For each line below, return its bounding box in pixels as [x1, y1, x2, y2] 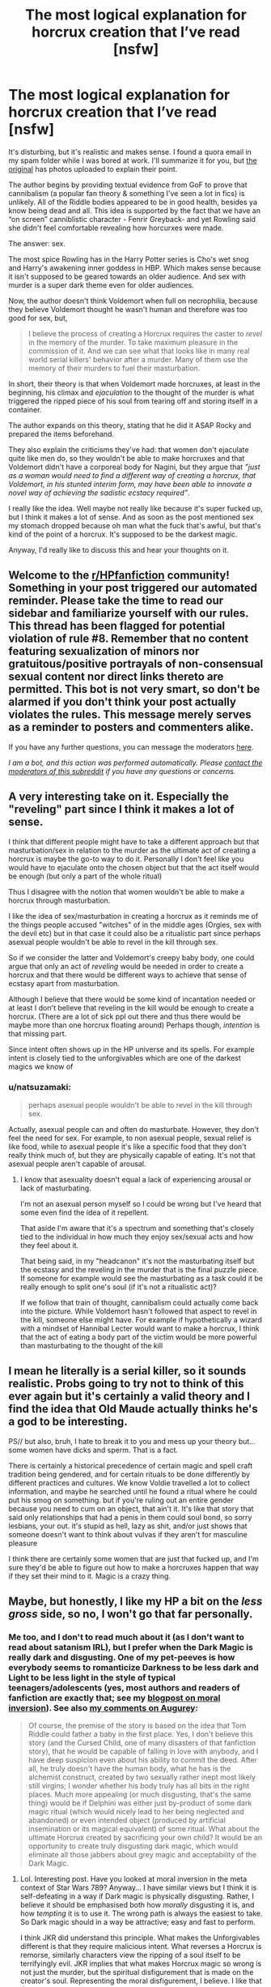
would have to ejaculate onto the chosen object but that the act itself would [8, 862, 260, 872]
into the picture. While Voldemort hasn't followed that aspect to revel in [19, 1306, 257, 1316]
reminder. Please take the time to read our [8, 594, 224, 608]
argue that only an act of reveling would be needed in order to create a [8, 961, 244, 971]
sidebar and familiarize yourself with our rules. [8, 606, 249, 621]
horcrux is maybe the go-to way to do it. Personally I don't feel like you [8, 853, 244, 864]
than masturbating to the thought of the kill [19, 1340, 163, 1350]
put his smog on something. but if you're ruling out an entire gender [8, 1495, 235, 1505]
